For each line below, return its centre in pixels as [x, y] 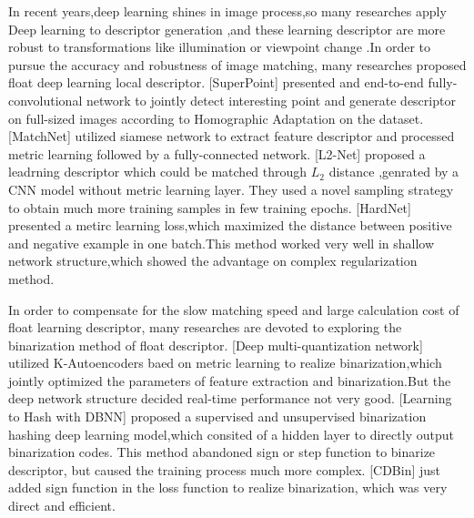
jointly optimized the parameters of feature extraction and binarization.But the [230, 380]
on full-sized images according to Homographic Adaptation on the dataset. [216, 118]
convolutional [45, 100]
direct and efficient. [62, 506]
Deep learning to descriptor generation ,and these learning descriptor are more [227, 29]
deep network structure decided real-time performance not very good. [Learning [230, 398]
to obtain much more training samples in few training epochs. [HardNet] [210, 207]
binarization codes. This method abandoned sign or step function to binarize [222, 452]
